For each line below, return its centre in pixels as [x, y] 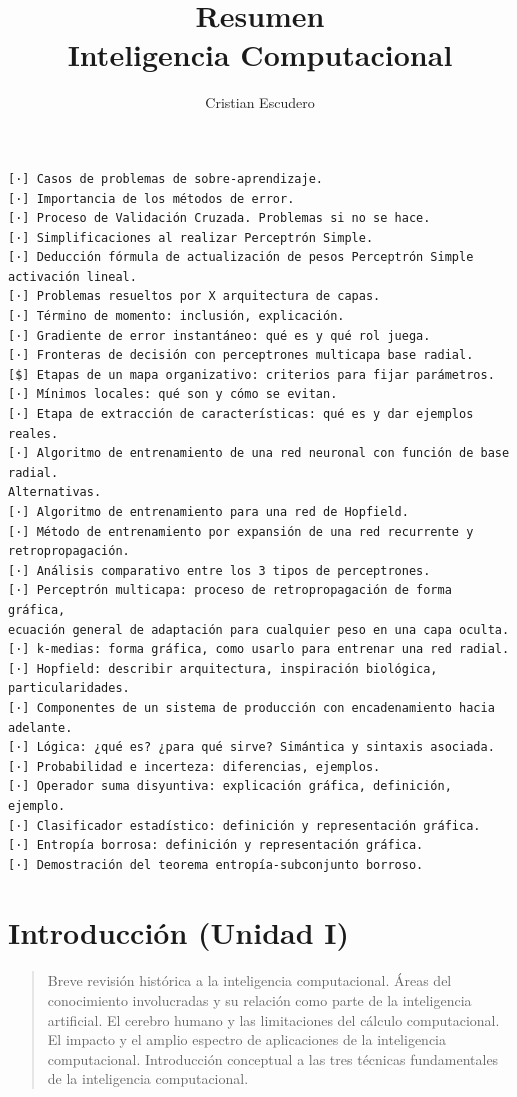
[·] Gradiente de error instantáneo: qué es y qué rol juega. [219, 335]
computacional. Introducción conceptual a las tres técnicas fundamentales [273, 1058]
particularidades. [69, 688]
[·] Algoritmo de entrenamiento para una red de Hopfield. [208, 512]
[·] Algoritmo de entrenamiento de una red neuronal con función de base [259, 453]
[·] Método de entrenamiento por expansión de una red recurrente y [241, 531]
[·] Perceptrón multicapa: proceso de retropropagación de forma [230, 590]
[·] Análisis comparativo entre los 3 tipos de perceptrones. [219, 570]
